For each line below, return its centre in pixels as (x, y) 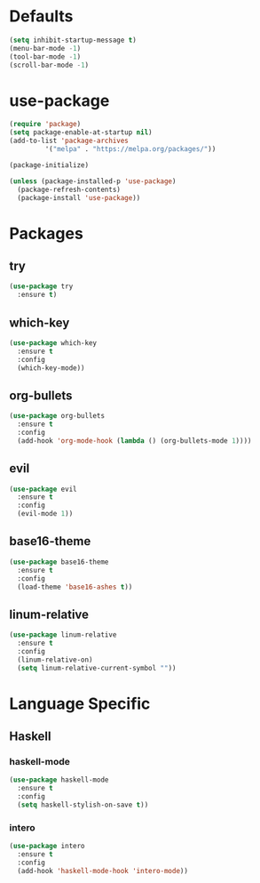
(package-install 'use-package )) (79, 197)
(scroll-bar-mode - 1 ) (49, 65)
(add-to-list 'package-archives (69, 141)
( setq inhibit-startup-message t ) (73, 40)
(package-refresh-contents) (69, 189)
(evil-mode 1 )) (45, 514)
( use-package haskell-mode (59, 780)
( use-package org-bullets (57, 416)
